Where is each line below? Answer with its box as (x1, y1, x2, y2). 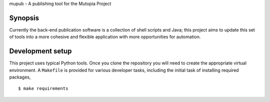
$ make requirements (18, 85, 68, 91)
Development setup (9, 47, 72, 55)
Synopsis (9, 13, 39, 22)
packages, (9, 74, 31, 80)
